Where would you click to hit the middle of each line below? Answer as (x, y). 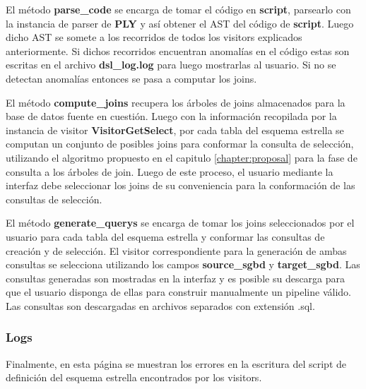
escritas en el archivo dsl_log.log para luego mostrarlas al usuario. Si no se (171, 65)
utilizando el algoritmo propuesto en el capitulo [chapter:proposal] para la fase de (182, 157)
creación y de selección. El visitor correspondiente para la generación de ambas (176, 250)
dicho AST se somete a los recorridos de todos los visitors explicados (154, 37)
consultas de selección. (54, 199)
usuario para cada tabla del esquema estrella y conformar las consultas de (165, 236)
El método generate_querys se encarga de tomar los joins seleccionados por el (180, 223)
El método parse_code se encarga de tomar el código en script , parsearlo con (178, 9)
